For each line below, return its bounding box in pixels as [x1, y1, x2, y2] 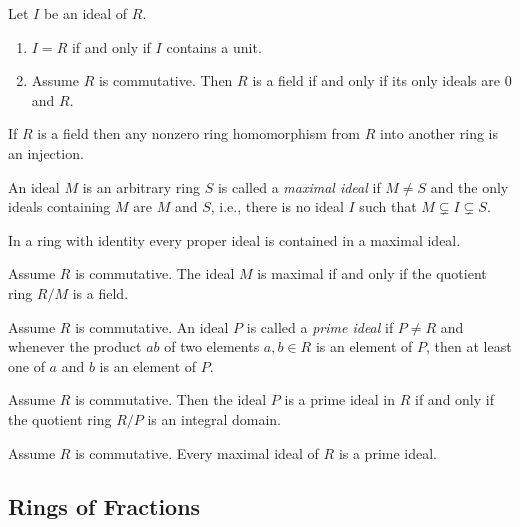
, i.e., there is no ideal [210, 196, 344, 217]
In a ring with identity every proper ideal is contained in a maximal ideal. [8, 229, 461, 250]
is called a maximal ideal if [217, 176, 381, 197]
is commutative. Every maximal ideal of [75, 442, 319, 463]
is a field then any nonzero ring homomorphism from [37, 123, 361, 144]
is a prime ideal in [284, 389, 396, 410]
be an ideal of [43, 3, 128, 23]
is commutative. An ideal [75, 316, 229, 337]
